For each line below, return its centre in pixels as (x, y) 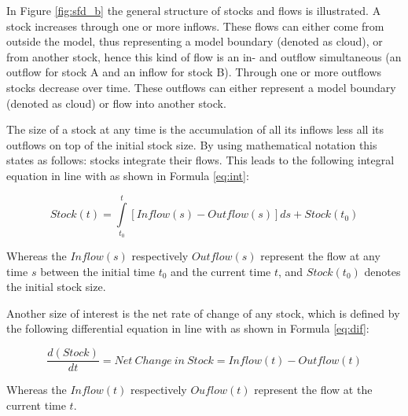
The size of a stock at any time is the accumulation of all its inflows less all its (195, 129)
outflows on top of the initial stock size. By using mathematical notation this (192, 144)
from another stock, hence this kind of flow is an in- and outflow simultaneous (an (204, 56)
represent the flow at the (313, 390)
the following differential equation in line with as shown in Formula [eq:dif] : (188, 328)
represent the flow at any (320, 256)
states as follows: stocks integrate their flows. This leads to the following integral (200, 160)
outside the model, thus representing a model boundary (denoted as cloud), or (195, 41)
